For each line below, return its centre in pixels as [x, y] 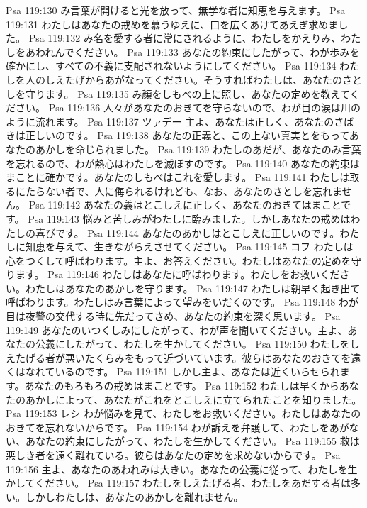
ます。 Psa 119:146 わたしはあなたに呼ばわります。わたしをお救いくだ [177, 274]
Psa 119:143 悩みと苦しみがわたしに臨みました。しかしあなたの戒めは [189, 218]
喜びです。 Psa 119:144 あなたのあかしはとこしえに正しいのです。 [187, 232]
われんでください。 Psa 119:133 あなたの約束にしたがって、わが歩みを [197, 51]
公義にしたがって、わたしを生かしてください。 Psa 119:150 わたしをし [197, 344]
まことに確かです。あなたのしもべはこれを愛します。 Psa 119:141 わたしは [178, 177]
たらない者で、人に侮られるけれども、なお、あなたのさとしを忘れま [183, 190]
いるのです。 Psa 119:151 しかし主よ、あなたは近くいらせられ [197, 371]
